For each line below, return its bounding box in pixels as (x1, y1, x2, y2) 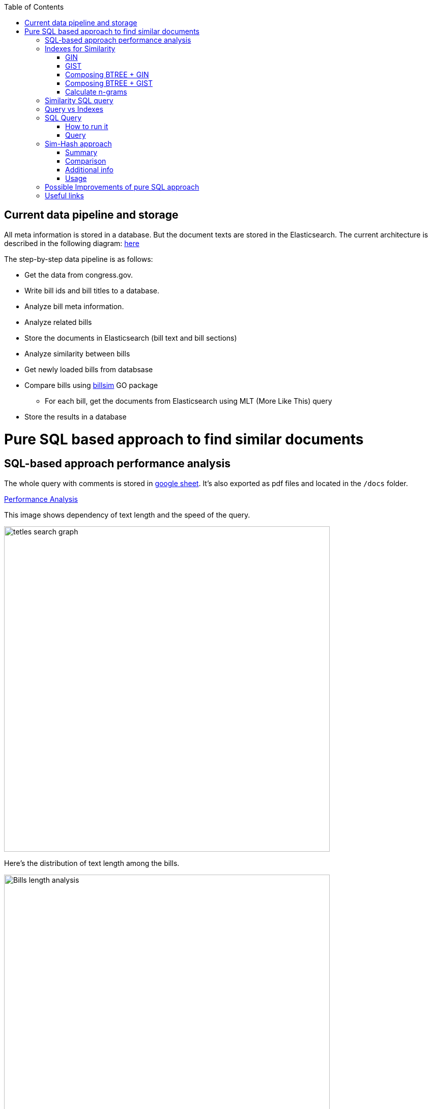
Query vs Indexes (45, 105, 103, 113)
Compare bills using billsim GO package (24, 380, 158, 389)
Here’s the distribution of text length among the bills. (4, 858, 180, 867)
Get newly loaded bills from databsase (24, 365, 153, 374)
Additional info (65, 165, 113, 174)
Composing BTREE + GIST (65, 79, 153, 87)
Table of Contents (4, 3, 64, 11)
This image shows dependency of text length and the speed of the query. (4, 510, 250, 519)
